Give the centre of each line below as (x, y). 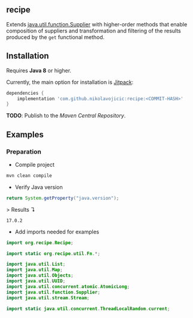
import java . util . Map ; (34, 270)
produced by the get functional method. (55, 37)
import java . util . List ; (36, 264)
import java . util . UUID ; (36, 281)
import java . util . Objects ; (40, 275)
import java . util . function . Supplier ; (53, 292)
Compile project (35, 164)
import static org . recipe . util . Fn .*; (53, 253)
